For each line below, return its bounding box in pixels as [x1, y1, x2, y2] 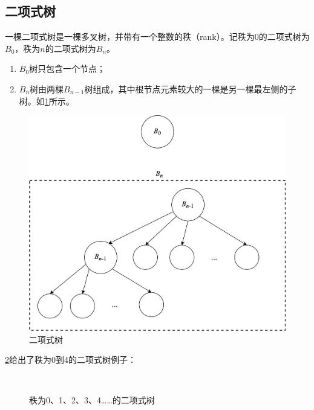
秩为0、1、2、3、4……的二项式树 [29, 394, 155, 406]
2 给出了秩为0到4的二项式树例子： [5, 353, 136, 366]
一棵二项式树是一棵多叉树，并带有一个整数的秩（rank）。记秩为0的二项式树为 [5, 30, 310, 43]
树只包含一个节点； [29, 62, 106, 75]
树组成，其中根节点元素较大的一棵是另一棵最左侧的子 [84, 82, 296, 95]
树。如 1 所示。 [19, 94, 74, 107]
